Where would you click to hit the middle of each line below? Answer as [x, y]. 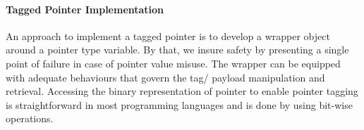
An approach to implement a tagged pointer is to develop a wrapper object [168, 35]
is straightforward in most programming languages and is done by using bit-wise [179, 104]
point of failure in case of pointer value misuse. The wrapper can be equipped [173, 63]
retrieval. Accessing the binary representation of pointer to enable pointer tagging [182, 91]
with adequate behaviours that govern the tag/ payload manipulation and [165, 77]
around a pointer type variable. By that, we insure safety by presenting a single [177, 50]
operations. [30, 118]
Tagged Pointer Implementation [85, 9]
